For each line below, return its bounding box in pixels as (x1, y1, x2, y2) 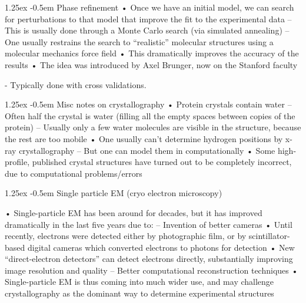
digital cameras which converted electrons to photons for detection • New (27, 241, 295, 253)
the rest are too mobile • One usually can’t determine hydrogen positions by (5, 132, 283, 144)
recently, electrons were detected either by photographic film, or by (5, 230, 247, 242)
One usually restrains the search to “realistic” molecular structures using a (5, 35, 274, 48)
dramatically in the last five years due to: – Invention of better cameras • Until (5, 218, 292, 230)
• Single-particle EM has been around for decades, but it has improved (5, 206, 262, 218)
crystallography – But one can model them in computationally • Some (19, 144, 275, 156)
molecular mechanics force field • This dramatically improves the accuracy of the (5, 47, 299, 59)
